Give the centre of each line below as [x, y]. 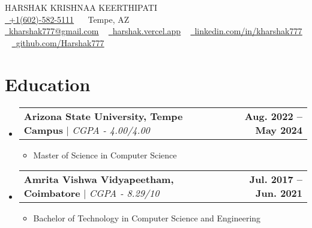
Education [48, 84]
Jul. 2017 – [276, 179]
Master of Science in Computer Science [105, 154]
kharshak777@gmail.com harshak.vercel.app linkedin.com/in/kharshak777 [156, 31]
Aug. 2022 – [273, 116]
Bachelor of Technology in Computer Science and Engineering [147, 218]
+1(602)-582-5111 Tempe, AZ [69, 19]
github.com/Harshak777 [60, 42]
